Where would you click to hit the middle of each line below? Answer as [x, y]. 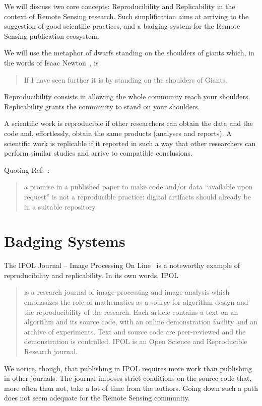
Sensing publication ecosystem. [52, 36]
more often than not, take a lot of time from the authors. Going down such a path [131, 388]
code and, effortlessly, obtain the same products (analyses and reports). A [118, 133]
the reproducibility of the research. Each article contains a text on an [131, 312]
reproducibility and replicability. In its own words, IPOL [91, 275]
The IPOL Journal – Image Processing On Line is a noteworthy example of [122, 265]
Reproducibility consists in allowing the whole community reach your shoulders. [127, 96]
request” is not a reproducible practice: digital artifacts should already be [137, 196]
